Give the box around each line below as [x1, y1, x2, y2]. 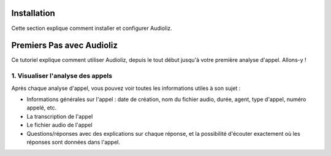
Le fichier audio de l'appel [26, 121, 93, 128]
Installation [11, 8, 55, 18]
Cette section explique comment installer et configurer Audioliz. [11, 24, 173, 32]
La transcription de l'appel [26, 113, 93, 120]
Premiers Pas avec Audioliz [11, 40, 118, 51]
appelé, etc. [26, 104, 57, 111]
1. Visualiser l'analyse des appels [11, 72, 113, 80]
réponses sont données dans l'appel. [26, 138, 121, 146]
